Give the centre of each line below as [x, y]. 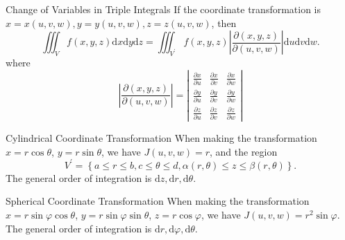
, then [224, 22]
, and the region [243, 151]
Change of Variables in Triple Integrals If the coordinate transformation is [163, 9]
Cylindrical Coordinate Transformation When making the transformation [161, 138]
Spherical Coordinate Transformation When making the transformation [158, 201]
